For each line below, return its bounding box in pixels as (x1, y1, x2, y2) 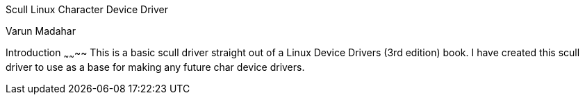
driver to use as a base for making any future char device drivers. (6, 60, 305, 73)
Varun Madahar (6, 25, 76, 37)
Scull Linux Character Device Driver (6, 3, 169, 15)
